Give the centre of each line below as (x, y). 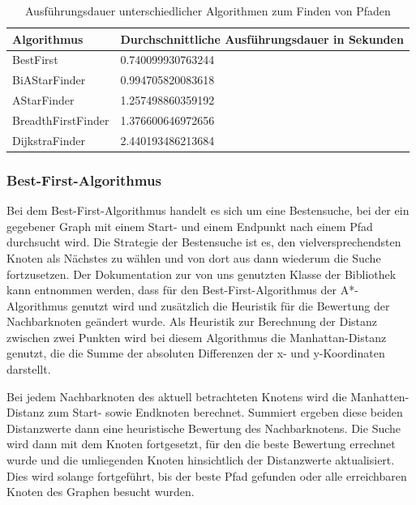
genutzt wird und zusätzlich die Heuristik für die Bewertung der (231, 305)
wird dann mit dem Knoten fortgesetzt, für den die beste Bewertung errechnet (201, 444)
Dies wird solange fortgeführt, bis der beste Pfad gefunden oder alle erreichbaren (207, 475)
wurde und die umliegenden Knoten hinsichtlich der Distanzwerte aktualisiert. (201, 460)
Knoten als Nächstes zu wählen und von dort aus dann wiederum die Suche (194, 257)
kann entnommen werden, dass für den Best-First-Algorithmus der (172, 290)
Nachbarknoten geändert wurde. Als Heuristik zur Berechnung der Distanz (192, 321)
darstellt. (29, 369)
